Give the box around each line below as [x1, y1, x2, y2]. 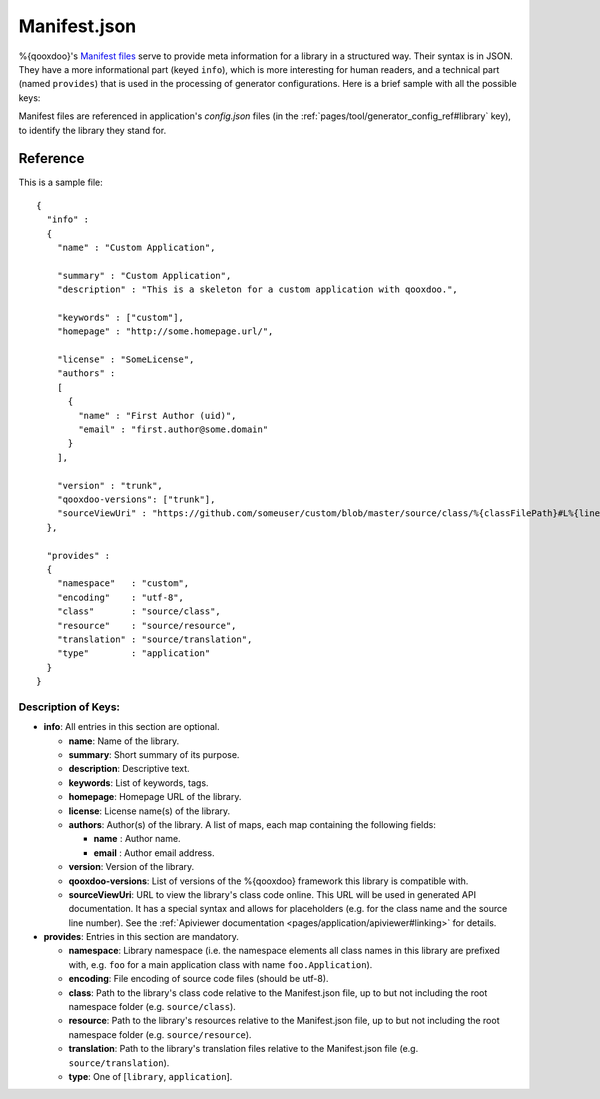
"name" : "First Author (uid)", [78, 410, 237, 421]
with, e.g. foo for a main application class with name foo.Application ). [68, 958, 373, 970]
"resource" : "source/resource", [56, 620, 237, 631]
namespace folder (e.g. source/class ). [68, 1001, 237, 1013]
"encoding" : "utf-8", [56, 591, 185, 603]
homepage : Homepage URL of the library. [68, 791, 242, 803]
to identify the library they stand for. [18, 124, 167, 136]
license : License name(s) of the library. [68, 805, 231, 817]
